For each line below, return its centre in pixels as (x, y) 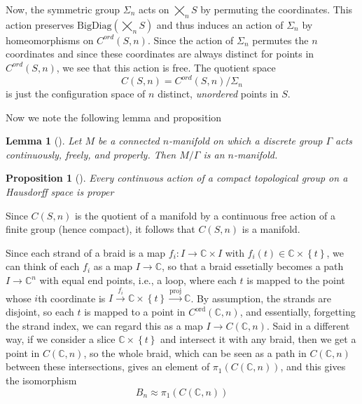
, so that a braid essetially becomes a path (252, 266)
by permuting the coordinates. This (277, 9)
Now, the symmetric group (63, 9)
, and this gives (313, 366)
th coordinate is (72, 298)
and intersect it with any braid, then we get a (258, 339)
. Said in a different (308, 325)
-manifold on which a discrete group (246, 141)
